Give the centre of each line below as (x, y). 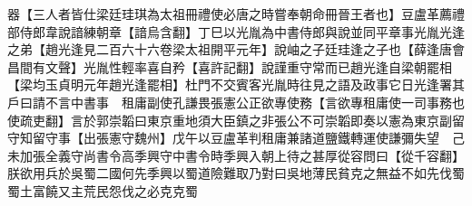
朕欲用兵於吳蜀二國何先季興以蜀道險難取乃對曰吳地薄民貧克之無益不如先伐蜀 (236, 173)
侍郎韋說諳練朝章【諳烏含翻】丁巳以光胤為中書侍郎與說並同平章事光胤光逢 (242, 31)
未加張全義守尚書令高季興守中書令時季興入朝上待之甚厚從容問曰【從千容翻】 (236, 155)
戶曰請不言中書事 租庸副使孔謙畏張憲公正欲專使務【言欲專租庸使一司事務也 (236, 102)
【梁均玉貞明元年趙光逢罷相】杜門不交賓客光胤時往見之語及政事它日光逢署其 (236, 84)
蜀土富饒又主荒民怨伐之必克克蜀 (103, 190)
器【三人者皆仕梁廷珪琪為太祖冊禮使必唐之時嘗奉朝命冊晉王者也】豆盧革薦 (230, 14)
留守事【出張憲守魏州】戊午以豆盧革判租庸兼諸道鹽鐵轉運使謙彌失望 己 (248, 138)
